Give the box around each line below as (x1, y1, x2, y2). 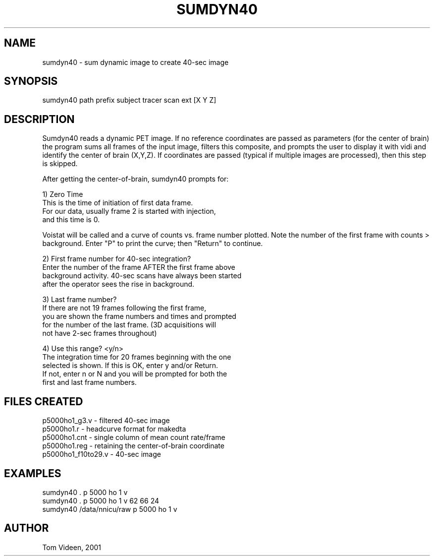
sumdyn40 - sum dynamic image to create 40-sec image (42, 58, 229, 66)
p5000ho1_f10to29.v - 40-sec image (42, 450, 161, 459)
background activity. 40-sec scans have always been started (42, 271, 242, 280)
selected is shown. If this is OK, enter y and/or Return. (42, 361, 218, 370)
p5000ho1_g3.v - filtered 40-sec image (42, 416, 170, 425)
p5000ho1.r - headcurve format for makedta (42, 425, 186, 434)
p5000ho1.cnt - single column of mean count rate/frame (42, 433, 225, 442)
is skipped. (42, 159, 78, 168)
